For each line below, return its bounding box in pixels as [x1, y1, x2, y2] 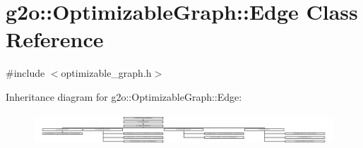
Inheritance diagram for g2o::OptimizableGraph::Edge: [6, 89, 242, 104]
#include [6, 66, 45, 80]
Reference [6, 25, 104, 54]
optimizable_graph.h [61, 66, 152, 80]
